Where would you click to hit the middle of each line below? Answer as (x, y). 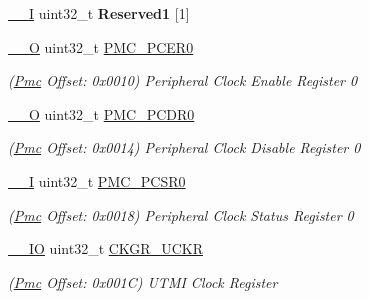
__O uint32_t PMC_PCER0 (101, 46)
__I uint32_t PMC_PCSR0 (97, 180)
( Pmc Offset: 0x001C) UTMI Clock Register (143, 281)
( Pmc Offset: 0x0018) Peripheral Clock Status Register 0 (181, 214)
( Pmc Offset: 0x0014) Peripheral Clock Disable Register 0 (184, 147)
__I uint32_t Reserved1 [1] (99, 13)
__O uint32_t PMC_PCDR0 (101, 113)
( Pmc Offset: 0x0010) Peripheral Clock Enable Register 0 (183, 80)
